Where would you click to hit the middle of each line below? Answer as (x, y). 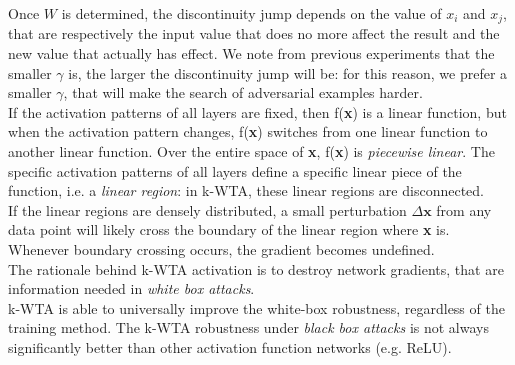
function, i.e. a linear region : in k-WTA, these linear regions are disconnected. (246, 190)
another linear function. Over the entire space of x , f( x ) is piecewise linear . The (251, 151)
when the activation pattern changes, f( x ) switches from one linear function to (248, 131)
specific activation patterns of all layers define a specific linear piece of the (235, 170)
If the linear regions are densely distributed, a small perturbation (207, 209)
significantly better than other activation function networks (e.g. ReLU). (230, 346)
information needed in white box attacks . (131, 288)
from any (464, 209)
